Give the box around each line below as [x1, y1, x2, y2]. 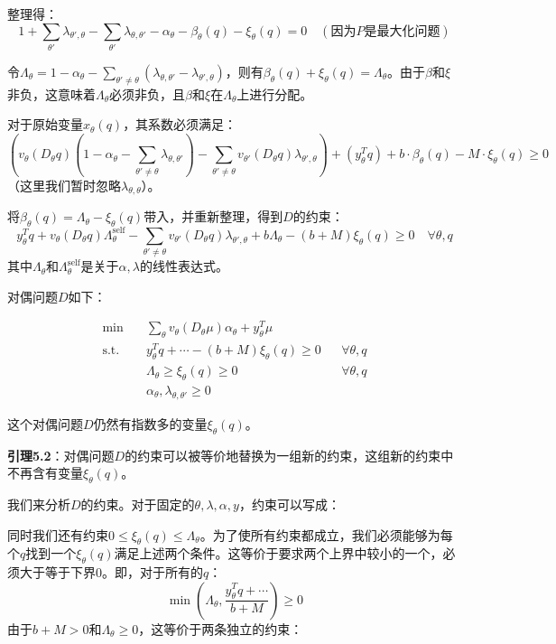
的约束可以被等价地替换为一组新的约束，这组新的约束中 [125, 445, 454, 464]
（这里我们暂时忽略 [7, 175, 121, 194]
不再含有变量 [7, 463, 83, 482]
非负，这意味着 [7, 84, 96, 103]
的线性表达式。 [139, 257, 228, 275]
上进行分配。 [236, 84, 313, 103]
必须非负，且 [109, 84, 186, 103]
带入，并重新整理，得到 [144, 207, 283, 226]
